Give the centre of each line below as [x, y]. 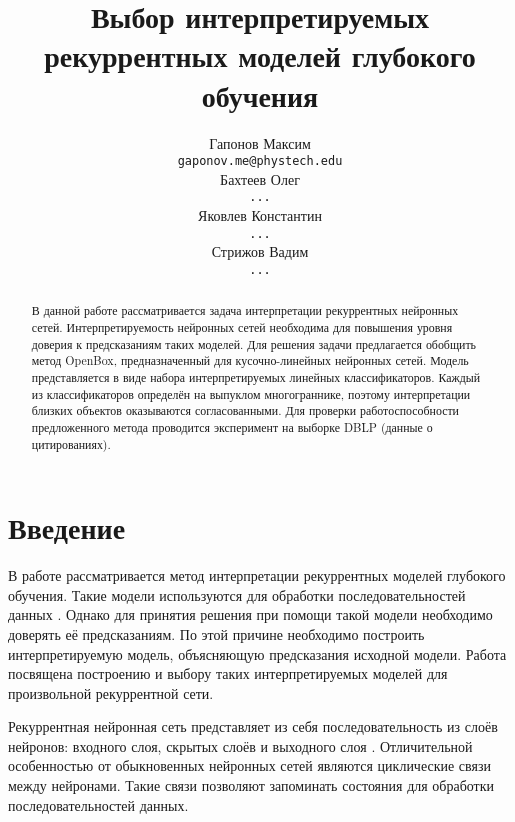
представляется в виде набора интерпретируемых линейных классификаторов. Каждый [256, 376]
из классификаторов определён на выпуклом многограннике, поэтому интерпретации [251, 393]
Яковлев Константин [260, 215]
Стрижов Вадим [260, 251]
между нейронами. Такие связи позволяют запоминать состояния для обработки [251, 785]
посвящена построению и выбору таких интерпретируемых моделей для [228, 673]
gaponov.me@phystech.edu [260, 161]
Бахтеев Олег [260, 178]
